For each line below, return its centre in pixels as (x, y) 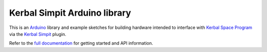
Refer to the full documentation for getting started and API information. (81, 43)
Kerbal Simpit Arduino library (70, 13)
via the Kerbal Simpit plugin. (38, 34)
